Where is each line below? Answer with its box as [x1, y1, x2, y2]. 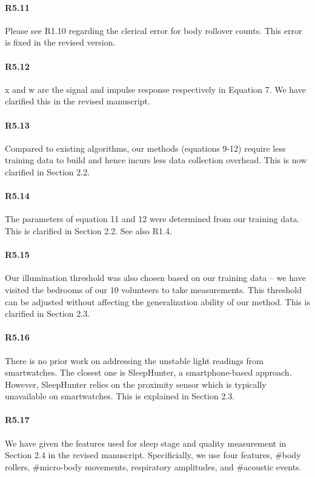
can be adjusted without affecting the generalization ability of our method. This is [5, 295, 310, 308]
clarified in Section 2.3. [5, 307, 90, 320]
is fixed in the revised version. [5, 36, 116, 49]
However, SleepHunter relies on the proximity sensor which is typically [5, 377, 267, 390]
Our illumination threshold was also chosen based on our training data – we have [5, 271, 306, 284]
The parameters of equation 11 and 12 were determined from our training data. [5, 212, 300, 225]
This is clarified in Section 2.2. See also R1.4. [5, 224, 172, 237]
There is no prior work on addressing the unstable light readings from [5, 354, 264, 367]
